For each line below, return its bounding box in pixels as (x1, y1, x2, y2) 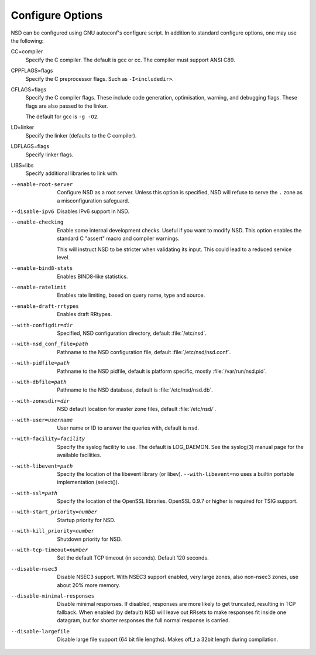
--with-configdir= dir (11, 322, 73, 328)
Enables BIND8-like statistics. (57, 273, 128, 280)
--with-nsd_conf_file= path (11, 341, 88, 348)
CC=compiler (11, 48, 43, 55)
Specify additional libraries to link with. (25, 170, 119, 177)
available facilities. (57, 451, 102, 459)
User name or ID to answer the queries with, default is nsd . (57, 424, 199, 431)
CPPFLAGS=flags (11, 67, 53, 74)
